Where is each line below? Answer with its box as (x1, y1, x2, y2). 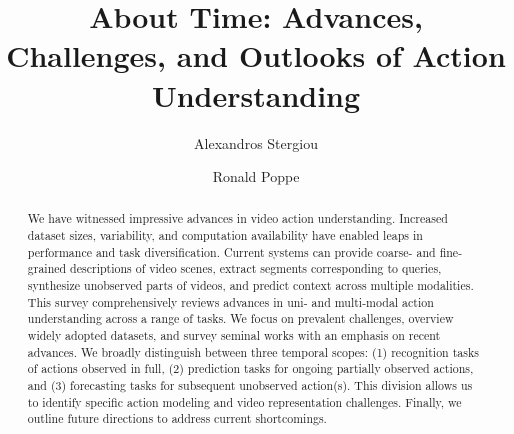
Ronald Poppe (212, 166, 300, 187)
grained (27, 260, 67, 277)
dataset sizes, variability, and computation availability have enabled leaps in (27, 227, 423, 244)
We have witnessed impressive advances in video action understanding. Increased (27, 210, 448, 227)
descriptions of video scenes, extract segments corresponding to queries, (70, 260, 442, 277)
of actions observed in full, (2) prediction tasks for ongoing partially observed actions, (27, 360, 474, 377)
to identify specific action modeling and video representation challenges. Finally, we (27, 393, 462, 410)
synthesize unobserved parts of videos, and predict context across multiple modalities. (27, 277, 474, 294)
